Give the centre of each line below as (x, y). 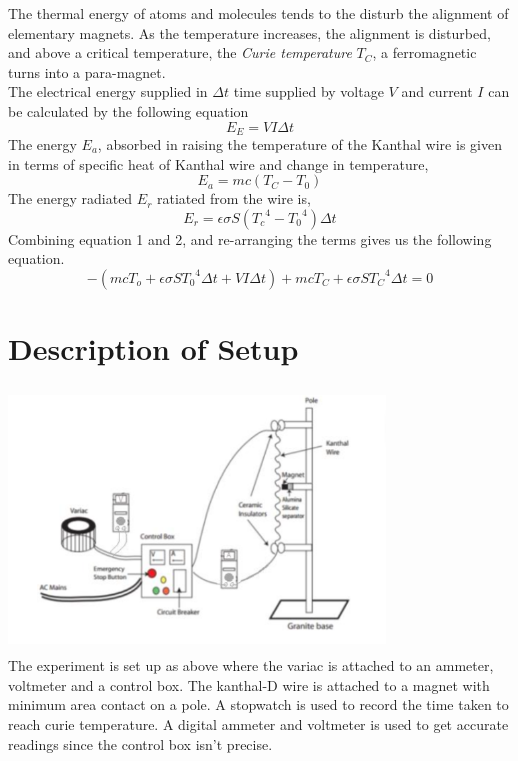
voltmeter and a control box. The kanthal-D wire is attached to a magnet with (249, 684)
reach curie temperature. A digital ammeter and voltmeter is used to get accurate (258, 724)
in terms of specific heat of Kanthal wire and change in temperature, (218, 163)
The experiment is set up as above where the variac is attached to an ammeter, (251, 665)
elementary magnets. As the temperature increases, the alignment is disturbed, (249, 32)
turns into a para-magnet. (87, 71)
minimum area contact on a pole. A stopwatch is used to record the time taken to (258, 704)
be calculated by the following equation (128, 110)
